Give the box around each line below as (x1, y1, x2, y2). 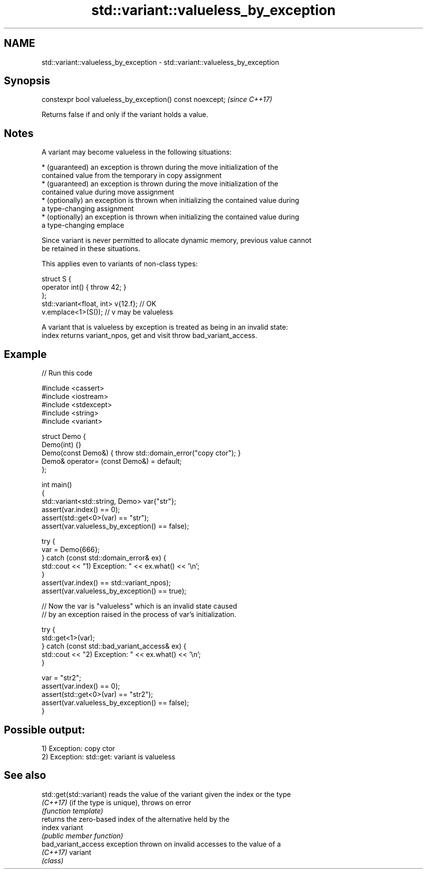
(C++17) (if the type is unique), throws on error (41, 798, 192, 807)
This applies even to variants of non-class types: (41, 259, 198, 268)
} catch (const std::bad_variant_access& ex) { (41, 642, 187, 651)
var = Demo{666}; (41, 545, 100, 554)
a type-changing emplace (41, 221, 124, 230)
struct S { (41, 275, 72, 283)
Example (4, 348, 47, 360)
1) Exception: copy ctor (41, 744, 115, 753)
